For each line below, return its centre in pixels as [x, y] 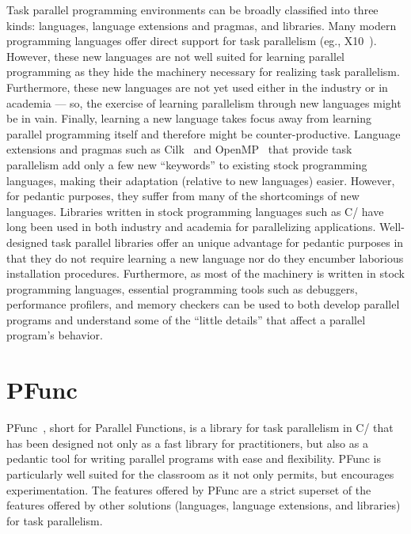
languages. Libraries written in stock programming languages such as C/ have [195, 211]
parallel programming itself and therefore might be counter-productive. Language [204, 133]
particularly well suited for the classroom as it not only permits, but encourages [200, 473]
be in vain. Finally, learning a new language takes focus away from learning [189, 118]
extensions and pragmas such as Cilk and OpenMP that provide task [179, 149]
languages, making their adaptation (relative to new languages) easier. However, [201, 180]
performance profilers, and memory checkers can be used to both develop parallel [203, 304]
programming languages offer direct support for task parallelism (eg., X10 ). [192, 41]
